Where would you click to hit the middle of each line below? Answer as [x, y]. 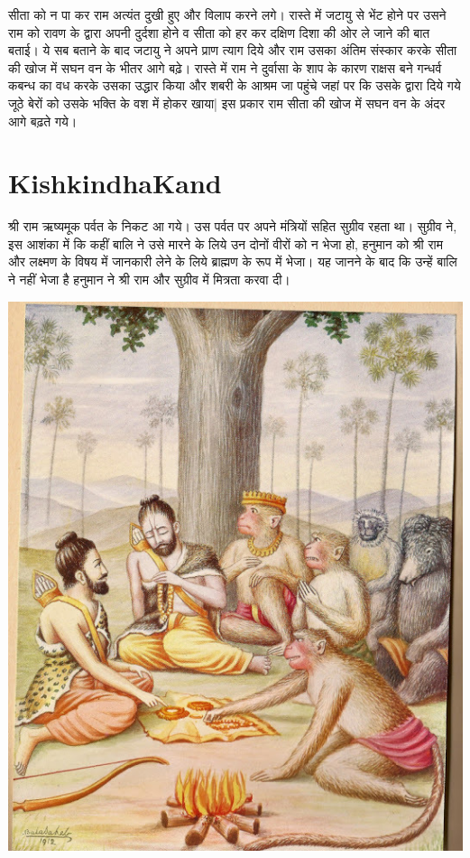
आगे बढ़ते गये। [43, 121]
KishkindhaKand [115, 183]
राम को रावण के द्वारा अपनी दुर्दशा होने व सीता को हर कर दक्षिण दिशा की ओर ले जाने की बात [219, 32]
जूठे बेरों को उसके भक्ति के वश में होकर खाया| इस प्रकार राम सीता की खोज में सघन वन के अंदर [227, 103]
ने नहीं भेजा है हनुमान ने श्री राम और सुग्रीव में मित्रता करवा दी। [149, 280]
